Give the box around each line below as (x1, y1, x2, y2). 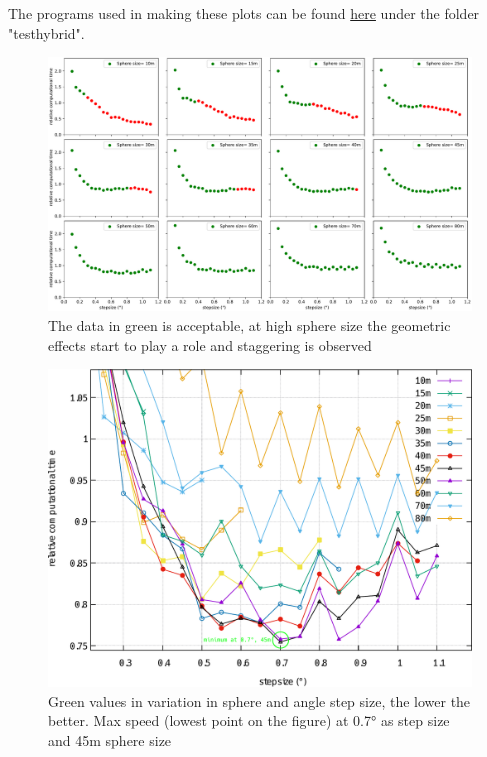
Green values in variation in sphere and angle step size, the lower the (48, 690, 471, 711)
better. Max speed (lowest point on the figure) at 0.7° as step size (48, 710, 450, 731)
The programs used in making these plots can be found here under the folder (8, 3, 480, 23)
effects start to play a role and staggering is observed (48, 334, 372, 355)
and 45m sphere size (48, 729, 172, 750)
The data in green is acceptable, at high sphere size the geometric (48, 315, 451, 336)
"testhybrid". (8, 22, 85, 43)
